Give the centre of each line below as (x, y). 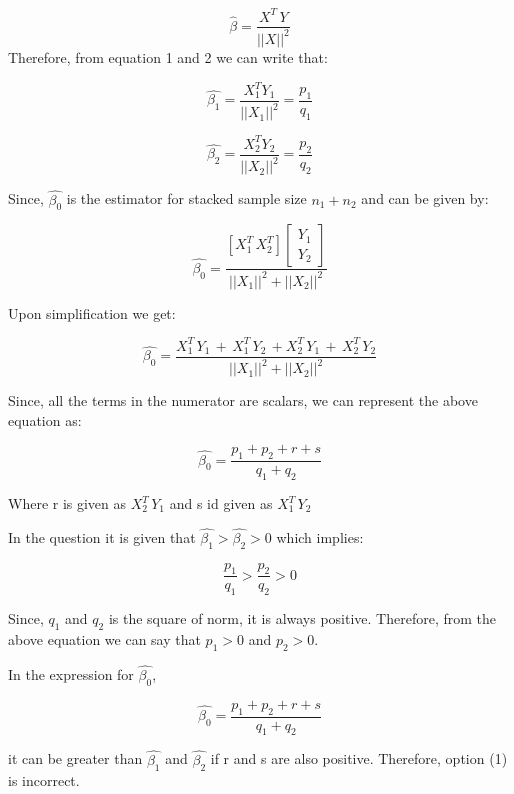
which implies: (320, 536)
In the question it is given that (102, 536)
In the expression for (71, 674)
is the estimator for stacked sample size (186, 198)
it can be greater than (75, 758)
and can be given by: (425, 198)
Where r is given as (67, 503)
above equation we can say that (104, 639)
